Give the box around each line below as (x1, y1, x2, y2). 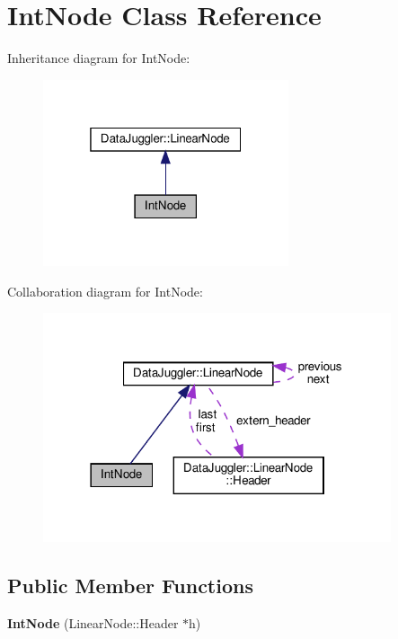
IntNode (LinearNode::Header (7, 613, 179, 632)
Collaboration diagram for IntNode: (7, 281, 203, 300)
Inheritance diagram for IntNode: (7, 49, 190, 67)
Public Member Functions (7, 571, 253, 599)
